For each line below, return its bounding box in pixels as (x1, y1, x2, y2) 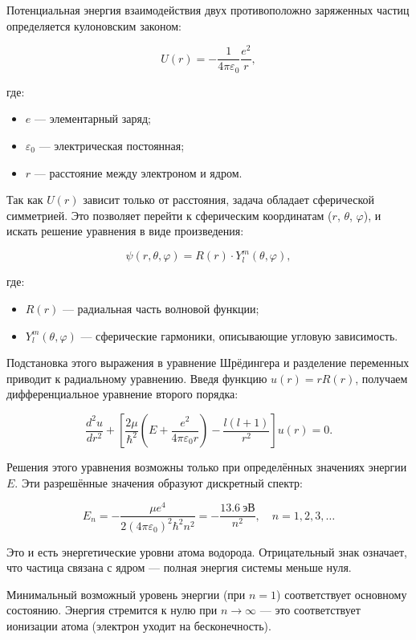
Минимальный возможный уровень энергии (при (6, 585, 246, 602)
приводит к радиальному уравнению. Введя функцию (6, 369, 267, 386)
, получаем (355, 369, 408, 386)
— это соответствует (259, 601, 361, 618)
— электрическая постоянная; (39, 137, 185, 153)
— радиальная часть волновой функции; (62, 300, 259, 317)
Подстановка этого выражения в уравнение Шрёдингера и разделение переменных (6, 354, 410, 371)
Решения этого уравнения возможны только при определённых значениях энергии (6, 459, 407, 475)
